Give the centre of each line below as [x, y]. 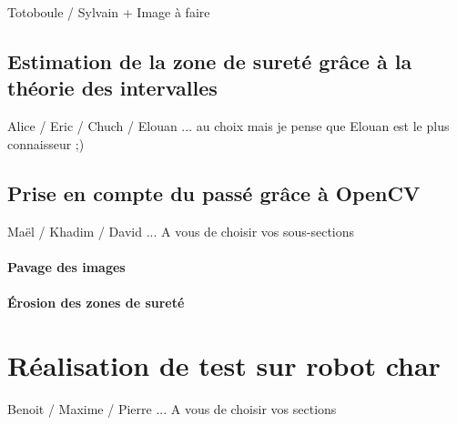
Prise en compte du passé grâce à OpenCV [214, 192]
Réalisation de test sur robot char [224, 364]
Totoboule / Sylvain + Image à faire [109, 12]
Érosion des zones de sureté [96, 302]
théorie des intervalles [112, 88]
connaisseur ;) [46, 143]
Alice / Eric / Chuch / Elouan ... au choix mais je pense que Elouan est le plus [228, 126]
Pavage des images [66, 266]
